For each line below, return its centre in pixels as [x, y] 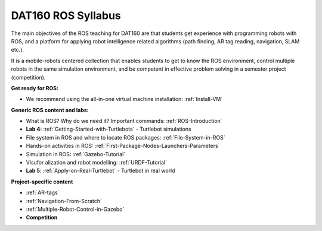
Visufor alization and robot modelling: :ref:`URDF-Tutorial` [96, 163]
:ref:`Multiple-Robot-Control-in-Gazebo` [75, 209]
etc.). [17, 50]
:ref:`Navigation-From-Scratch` [64, 201]
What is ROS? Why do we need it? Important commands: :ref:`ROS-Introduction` [124, 121]
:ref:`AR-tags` [43, 192]
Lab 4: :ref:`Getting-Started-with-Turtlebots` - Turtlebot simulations [109, 129]
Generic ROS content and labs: [50, 110]
